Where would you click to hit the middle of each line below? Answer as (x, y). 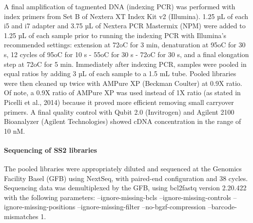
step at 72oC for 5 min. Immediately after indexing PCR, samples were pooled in (125, 64)
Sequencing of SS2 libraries (50, 150)
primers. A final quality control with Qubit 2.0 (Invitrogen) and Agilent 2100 (119, 111)
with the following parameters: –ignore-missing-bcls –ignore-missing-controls (117, 197)
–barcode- (222, 207)
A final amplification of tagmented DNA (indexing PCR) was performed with (120, 6)
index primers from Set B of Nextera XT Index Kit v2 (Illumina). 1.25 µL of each (126, 16)
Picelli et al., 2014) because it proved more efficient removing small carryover (119, 102)
